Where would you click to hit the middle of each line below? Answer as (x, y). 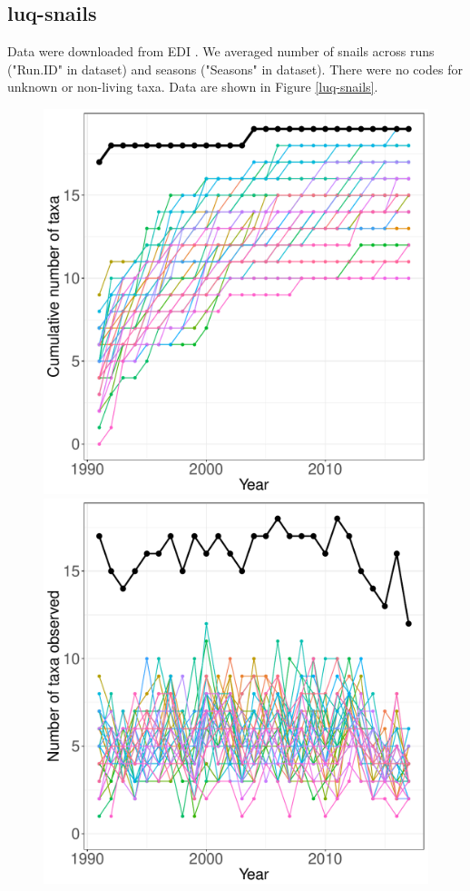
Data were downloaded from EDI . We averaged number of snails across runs (221, 51)
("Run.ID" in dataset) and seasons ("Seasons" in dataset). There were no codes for (235, 69)
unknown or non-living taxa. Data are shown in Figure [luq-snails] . (193, 87)
